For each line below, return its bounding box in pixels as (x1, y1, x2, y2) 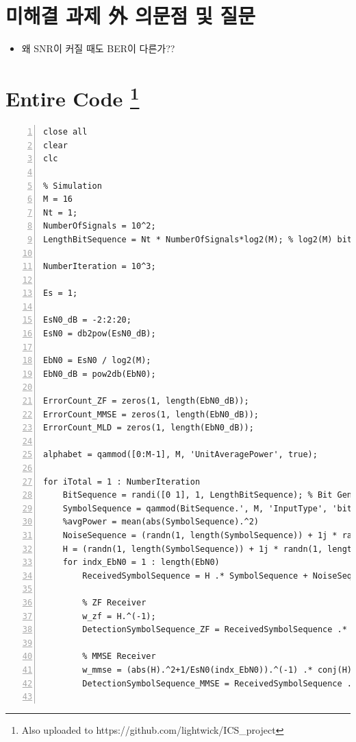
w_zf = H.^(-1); (82, 611, 156, 621)
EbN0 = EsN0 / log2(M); (43, 356, 151, 366)
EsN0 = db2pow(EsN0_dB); (43, 329, 156, 339)
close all (43, 127, 88, 137)
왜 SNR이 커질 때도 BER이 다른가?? (21, 41, 175, 56)
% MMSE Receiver (82, 651, 156, 662)
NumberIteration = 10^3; (43, 262, 156, 272)
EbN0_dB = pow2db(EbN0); (43, 369, 156, 379)
